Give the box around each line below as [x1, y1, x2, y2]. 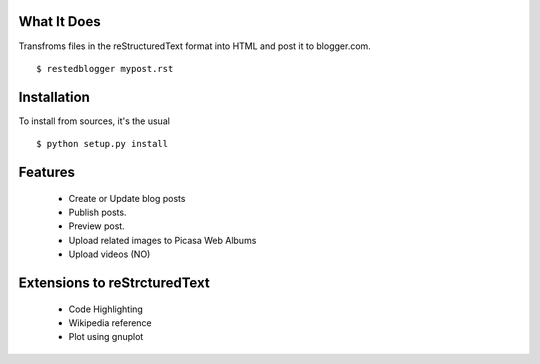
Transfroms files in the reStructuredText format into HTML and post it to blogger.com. [18, 40, 372, 52]
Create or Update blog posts [68, 192, 186, 204]
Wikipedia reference [68, 316, 152, 329]
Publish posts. [68, 206, 127, 218]
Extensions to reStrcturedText [18, 274, 210, 291]
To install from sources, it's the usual [18, 115, 170, 127]
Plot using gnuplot [68, 331, 144, 343]
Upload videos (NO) [68, 248, 151, 260]
